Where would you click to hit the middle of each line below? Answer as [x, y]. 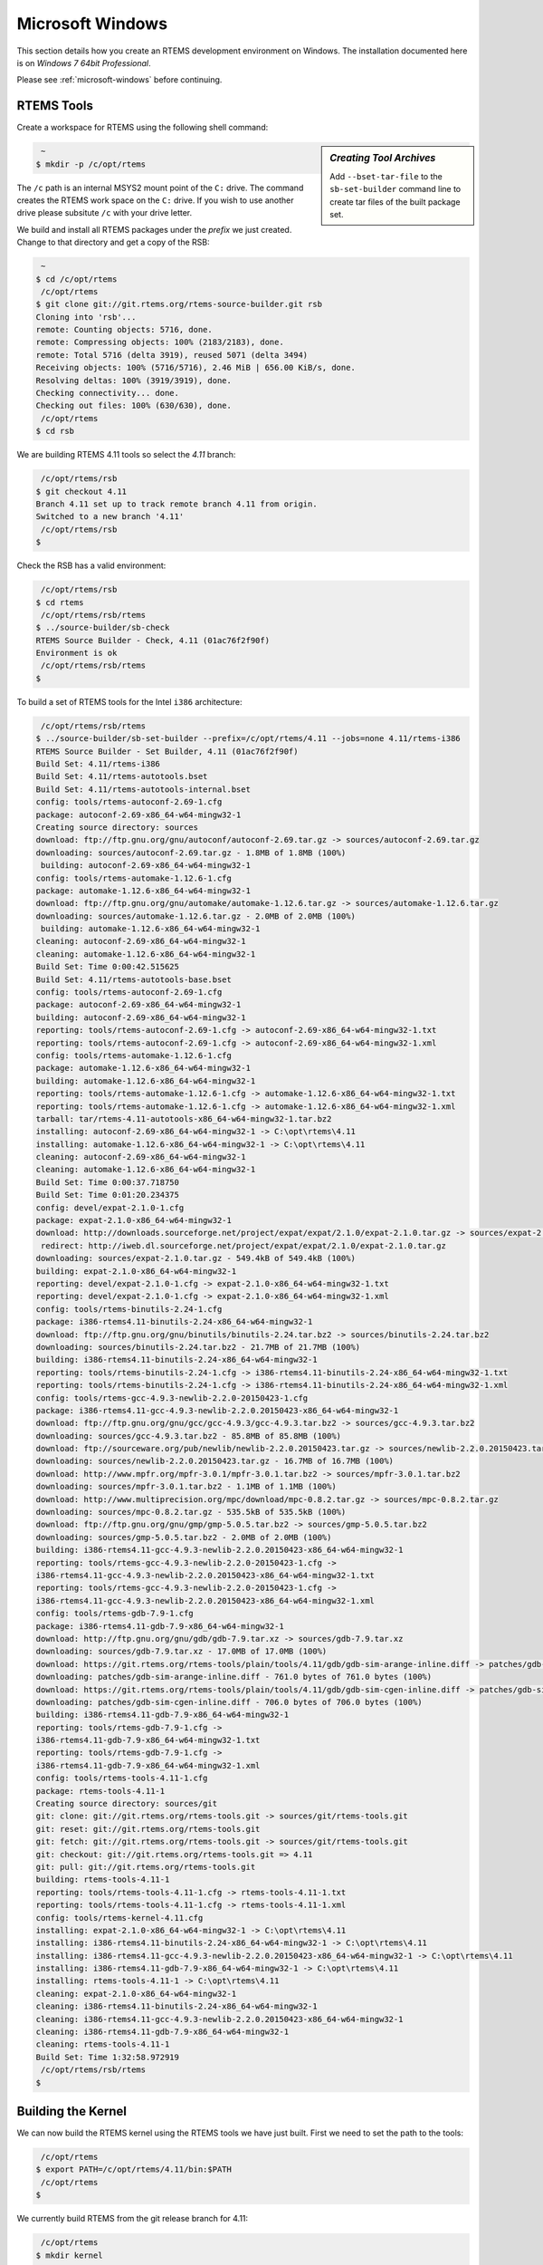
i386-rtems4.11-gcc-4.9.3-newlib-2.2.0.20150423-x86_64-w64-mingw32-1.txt [205, 1575]
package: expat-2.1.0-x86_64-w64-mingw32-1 [134, 1220]
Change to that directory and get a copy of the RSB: [113, 242]
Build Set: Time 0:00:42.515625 [108, 967]
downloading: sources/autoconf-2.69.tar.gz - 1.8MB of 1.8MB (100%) [191, 853]
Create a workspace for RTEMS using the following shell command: [143, 128]
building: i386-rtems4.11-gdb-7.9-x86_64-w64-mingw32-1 [162, 1715]
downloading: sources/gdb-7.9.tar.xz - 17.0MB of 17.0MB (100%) [181, 1652]
